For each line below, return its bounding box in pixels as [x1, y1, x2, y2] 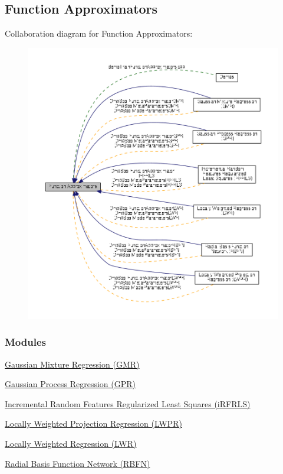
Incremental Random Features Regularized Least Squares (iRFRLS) [5, 397, 251, 410]
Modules [5, 335, 46, 349]
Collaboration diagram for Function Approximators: [5, 27, 193, 40]
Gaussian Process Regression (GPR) [5, 378, 136, 390]
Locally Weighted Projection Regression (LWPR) [5, 417, 182, 430]
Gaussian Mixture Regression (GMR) [5, 358, 140, 370]
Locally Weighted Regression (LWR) [5, 437, 137, 449]
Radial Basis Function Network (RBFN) [5, 457, 150, 469]
